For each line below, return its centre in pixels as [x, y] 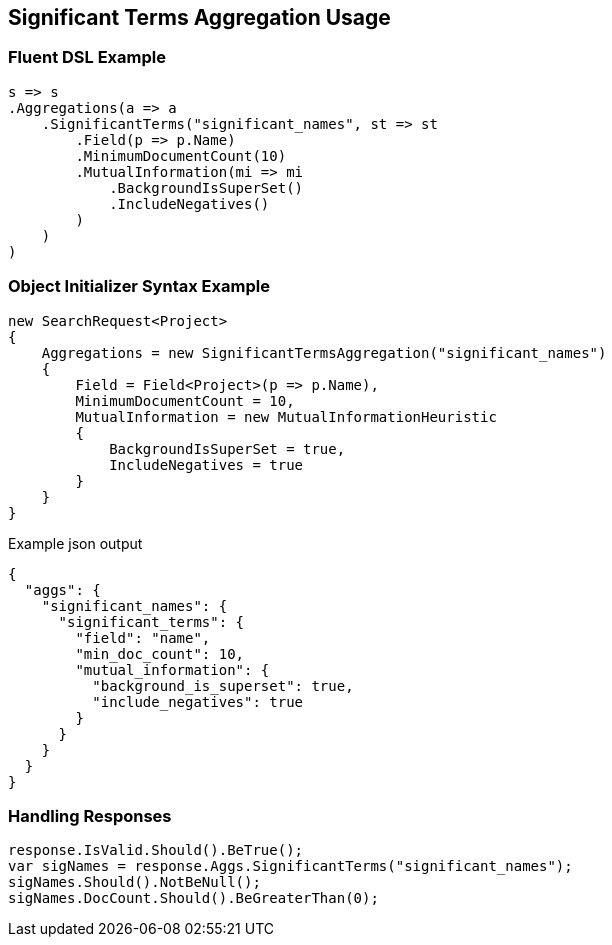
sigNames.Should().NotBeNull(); [134, 882]
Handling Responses [90, 815]
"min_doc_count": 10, [160, 653]
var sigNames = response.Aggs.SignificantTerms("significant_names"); [290, 866]
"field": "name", [143, 637]
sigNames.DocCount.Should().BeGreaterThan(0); [193, 898]
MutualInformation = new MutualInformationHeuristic [286, 416]
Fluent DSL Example [87, 57]
